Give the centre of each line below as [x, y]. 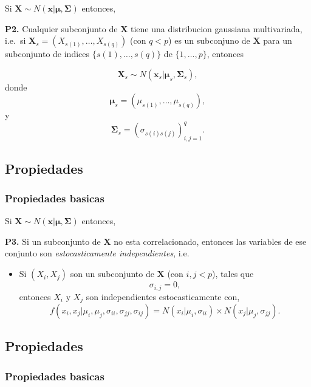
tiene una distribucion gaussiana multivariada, [216, 28]
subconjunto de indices [47, 54]
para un [278, 40]
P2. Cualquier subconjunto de [61, 28]
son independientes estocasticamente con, [163, 296]
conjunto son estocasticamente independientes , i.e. [97, 253]
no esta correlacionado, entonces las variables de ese [210, 241]
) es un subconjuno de [209, 40]
